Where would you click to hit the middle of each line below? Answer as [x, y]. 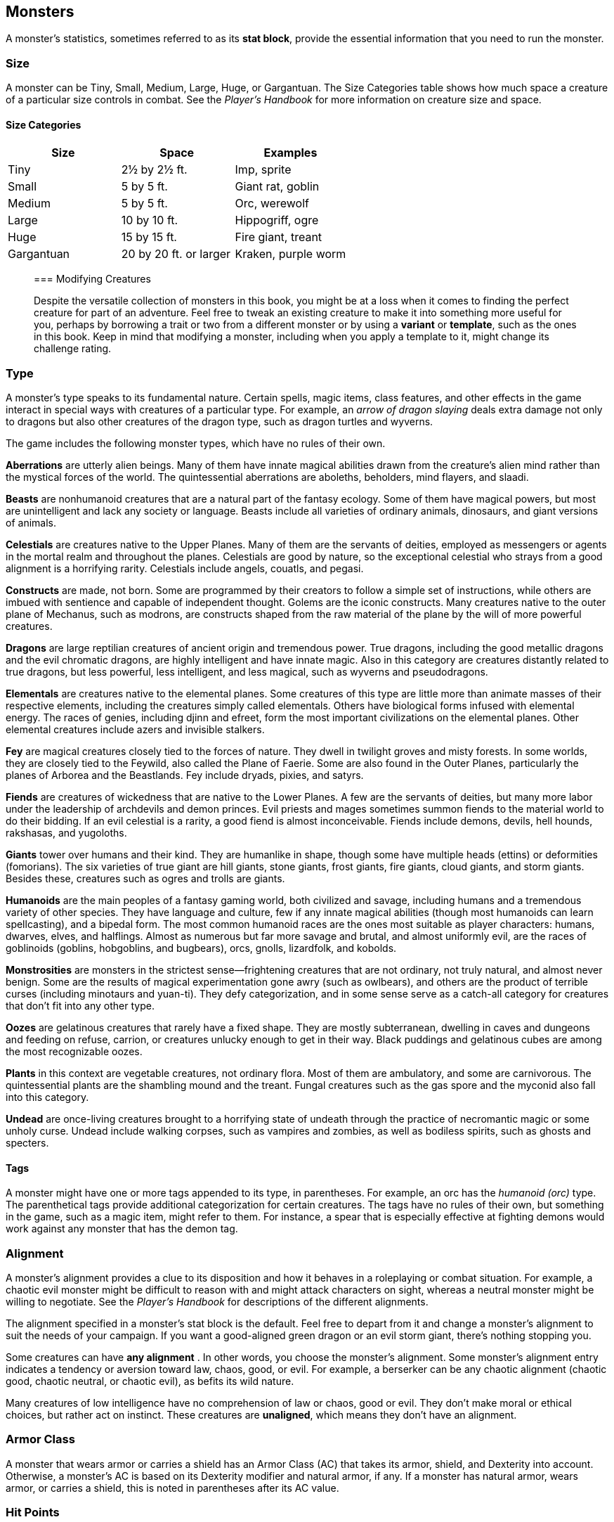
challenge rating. [73, 349]
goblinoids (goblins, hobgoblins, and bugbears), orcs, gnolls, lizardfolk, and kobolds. [201, 948]
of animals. [31, 523]
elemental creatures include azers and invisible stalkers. [135, 730]
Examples [290, 153]
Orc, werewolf [272, 204]
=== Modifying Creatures [92, 279]
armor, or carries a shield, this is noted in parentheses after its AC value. [172, 1488]
